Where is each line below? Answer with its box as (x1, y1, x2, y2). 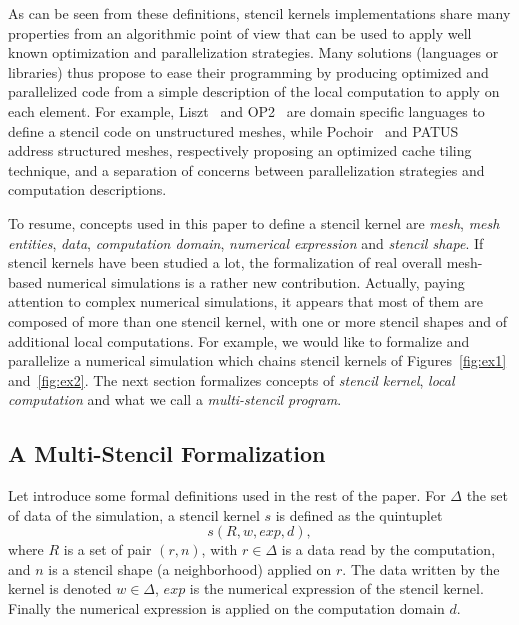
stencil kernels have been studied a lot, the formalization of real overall (8, 252, 442, 273)
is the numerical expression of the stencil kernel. (189, 578, 484, 599)
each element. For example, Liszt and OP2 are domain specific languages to (8, 100, 485, 121)
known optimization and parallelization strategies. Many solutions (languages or (8, 42, 499, 63)
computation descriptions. (8, 179, 167, 200)
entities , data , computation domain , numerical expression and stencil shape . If (8, 232, 484, 253)
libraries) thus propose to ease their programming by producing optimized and (8, 61, 489, 82)
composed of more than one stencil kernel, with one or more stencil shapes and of (8, 310, 508, 331)
